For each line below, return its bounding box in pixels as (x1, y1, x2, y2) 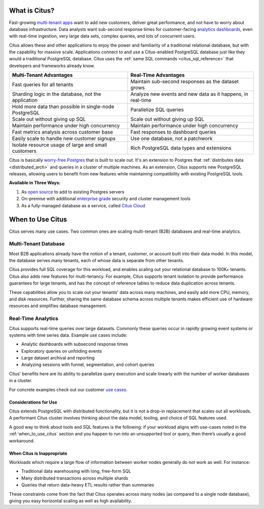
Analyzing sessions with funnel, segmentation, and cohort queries (21, 362, 154, 367)
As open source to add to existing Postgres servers (21, 189, 125, 194)
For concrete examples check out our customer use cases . (9, 387, 128, 392)
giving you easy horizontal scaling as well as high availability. (9, 498, 132, 504)
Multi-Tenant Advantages (12, 72, 73, 78)
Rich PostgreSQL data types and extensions (130, 145, 232, 151)
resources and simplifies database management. (9, 303, 108, 309)
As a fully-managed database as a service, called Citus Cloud (21, 202, 145, 208)
